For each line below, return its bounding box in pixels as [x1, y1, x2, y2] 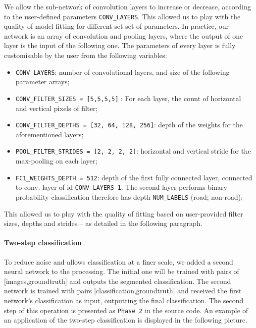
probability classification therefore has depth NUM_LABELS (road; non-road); [15, 191, 243, 202]
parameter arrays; [15, 76, 70, 87]
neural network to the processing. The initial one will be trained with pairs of [4, 266, 239, 276]
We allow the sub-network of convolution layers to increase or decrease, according [4, 1, 251, 11]
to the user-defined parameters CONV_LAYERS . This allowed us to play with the [4, 11, 241, 21]
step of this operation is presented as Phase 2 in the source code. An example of [4, 305, 248, 315]
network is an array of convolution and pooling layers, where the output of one [4, 30, 243, 41]
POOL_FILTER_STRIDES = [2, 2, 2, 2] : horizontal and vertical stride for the [15, 146, 251, 156]
